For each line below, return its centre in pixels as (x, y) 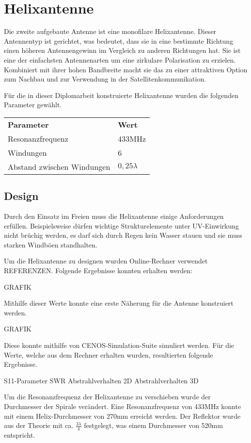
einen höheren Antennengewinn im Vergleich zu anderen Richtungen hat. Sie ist (122, 50)
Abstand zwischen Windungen (59, 166)
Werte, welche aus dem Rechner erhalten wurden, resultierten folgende (109, 354)
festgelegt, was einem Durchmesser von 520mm (153, 425)
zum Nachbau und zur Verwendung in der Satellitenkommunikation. (105, 79)
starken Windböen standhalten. (51, 244)
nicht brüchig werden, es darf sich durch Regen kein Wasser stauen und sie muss (123, 235)
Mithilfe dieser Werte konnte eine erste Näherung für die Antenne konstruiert (119, 303)
